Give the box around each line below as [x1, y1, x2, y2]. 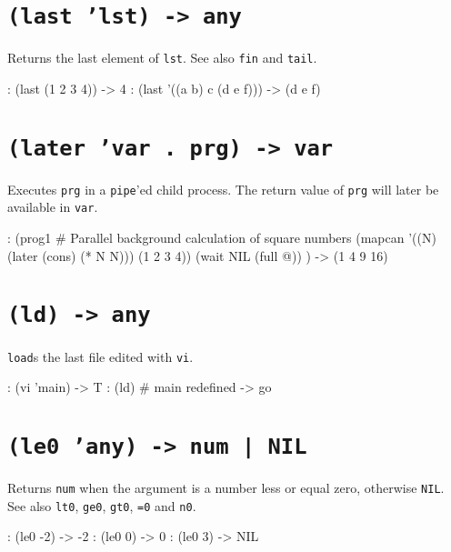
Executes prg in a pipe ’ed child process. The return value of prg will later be [7, 179, 439, 198]
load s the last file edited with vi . [7, 346, 194, 366]
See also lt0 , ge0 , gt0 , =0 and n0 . [7, 496, 196, 515]
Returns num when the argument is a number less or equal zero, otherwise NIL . [7, 478, 445, 497]
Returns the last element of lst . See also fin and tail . [7, 48, 317, 67]
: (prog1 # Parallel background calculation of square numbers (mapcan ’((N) [7, 228, 436, 247]
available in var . [7, 197, 98, 216]
